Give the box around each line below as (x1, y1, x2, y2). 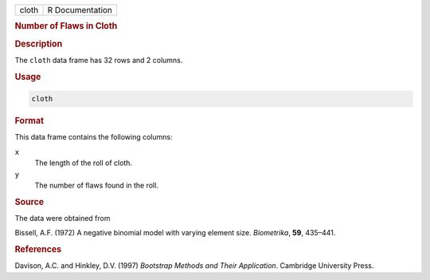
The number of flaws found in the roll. (34, 180, 158, 190)
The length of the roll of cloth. (34, 158, 133, 168)
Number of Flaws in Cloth (14, 21, 118, 32)
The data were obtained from (14, 214, 111, 223)
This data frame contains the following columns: (14, 132, 173, 142)
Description (14, 38, 63, 49)
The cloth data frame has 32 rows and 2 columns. (14, 55, 183, 65)
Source (14, 196, 45, 207)
